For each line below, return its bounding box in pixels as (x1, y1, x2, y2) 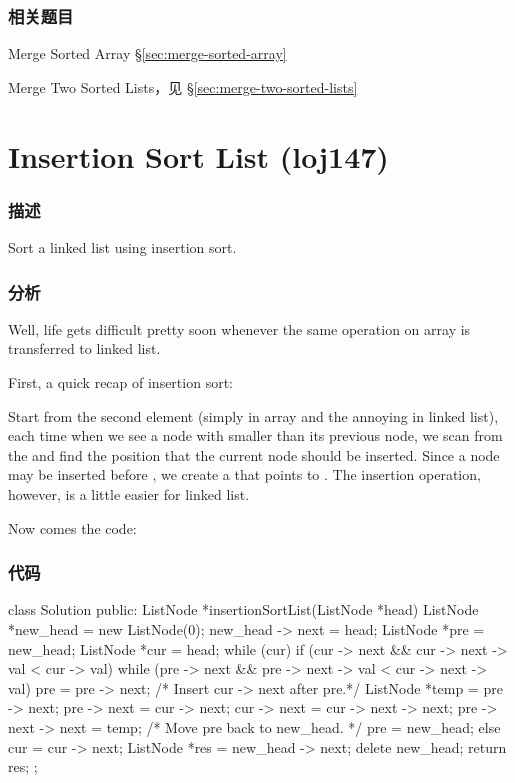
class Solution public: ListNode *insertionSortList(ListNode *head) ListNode (8, 599, 479, 620)
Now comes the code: (8, 517, 137, 538)
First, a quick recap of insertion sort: (8, 372, 233, 392)
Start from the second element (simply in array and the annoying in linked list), (8, 405, 499, 426)
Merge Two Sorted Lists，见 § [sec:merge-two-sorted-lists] (8, 76, 358, 97)
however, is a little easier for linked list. (8, 483, 250, 504)
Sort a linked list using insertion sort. (8, 237, 237, 257)
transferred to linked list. (8, 338, 161, 359)
